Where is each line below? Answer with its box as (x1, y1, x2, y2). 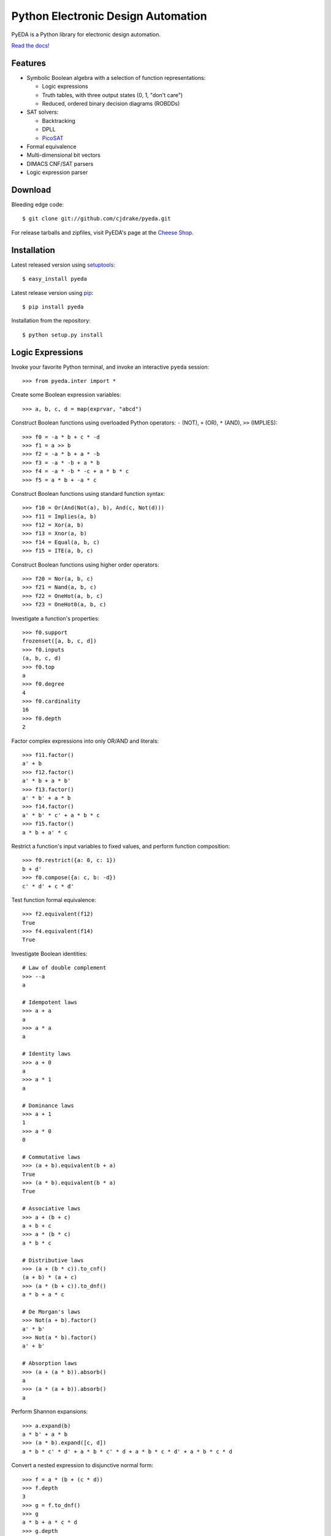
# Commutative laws (22, 1153, 81, 1161)
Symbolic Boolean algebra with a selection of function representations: (26, 74, 206, 81)
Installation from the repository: (11, 317, 91, 324)
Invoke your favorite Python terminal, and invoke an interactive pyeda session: (11, 363, 210, 370)
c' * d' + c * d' (22, 882, 74, 890)
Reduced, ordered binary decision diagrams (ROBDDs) (42, 100, 180, 108)
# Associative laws (22, 1205, 81, 1212)
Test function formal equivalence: (11, 896, 96, 903)
